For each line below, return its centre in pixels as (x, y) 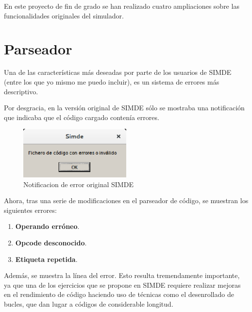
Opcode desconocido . (51, 242)
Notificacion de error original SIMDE (78, 184)
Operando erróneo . (47, 226)
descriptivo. (21, 91)
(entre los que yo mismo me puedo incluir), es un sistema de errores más (112, 81)
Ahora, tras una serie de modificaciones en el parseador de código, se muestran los (126, 200)
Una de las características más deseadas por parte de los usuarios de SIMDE (118, 72)
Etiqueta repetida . (46, 259)
